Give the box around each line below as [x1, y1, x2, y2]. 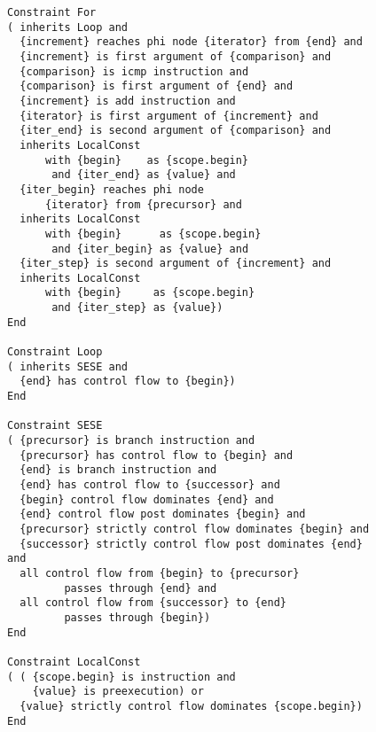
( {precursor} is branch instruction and [7, 434, 255, 448]
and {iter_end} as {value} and [51, 168, 236, 182]
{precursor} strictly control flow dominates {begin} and [20, 522, 370, 535]
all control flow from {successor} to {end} [20, 596, 286, 610]
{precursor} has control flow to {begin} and [20, 448, 294, 462]
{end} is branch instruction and [20, 463, 217, 477]
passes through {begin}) [64, 611, 211, 624]
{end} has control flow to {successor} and [20, 479, 280, 491]
